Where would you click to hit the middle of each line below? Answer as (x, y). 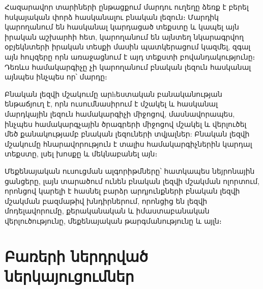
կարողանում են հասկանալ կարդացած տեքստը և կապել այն (122, 27)
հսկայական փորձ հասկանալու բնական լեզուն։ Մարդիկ (112, 17)
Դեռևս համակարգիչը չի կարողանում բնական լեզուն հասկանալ (128, 67)
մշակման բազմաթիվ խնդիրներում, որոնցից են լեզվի (106, 201)
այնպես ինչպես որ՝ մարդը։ (56, 77)
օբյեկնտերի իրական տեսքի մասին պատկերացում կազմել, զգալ (128, 47)
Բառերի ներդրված (76, 256)
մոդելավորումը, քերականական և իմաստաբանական (107, 211)
